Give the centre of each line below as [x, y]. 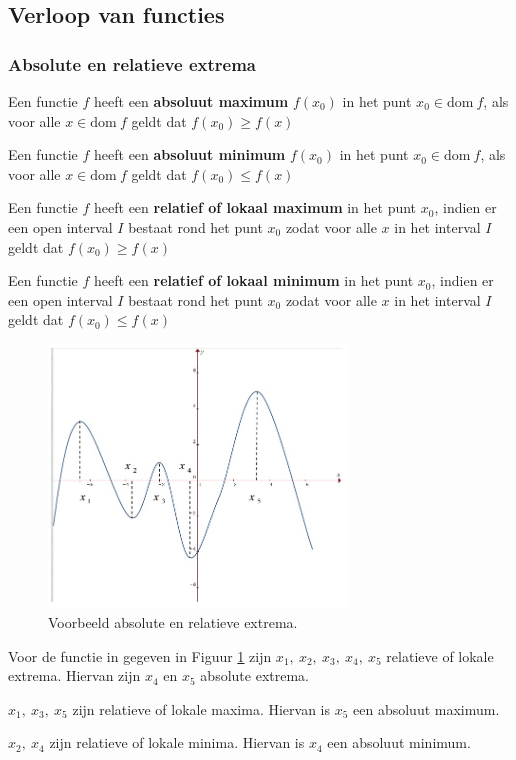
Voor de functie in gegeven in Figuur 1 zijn [140, 655]
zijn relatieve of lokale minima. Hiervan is [177, 742]
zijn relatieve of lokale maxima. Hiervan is [201, 708]
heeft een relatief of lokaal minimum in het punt [254, 280]
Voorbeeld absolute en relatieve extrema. [173, 622]
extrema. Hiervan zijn [74, 675]
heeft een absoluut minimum [190, 154]
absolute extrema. [254, 675]
